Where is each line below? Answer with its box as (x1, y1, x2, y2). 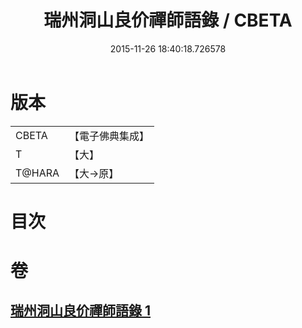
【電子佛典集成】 (69, 129, 150, 143)
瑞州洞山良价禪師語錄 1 (10, 302, 152, 320)
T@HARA (15, 166, 60, 180)
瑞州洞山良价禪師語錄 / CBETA (43, 9, 293, 32)
